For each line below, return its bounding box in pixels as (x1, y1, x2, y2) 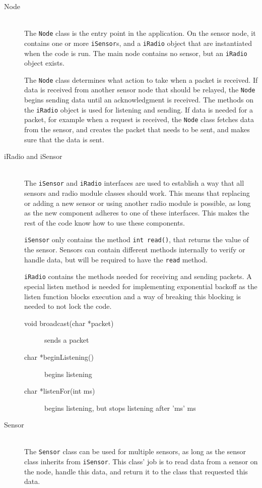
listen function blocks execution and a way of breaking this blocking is (24, 291, 241, 301)
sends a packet (44, 335, 89, 345)
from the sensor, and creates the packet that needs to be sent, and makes (24, 124, 250, 134)
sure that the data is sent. (24, 134, 104, 144)
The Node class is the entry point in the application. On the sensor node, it (24, 28, 256, 38)
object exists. (24, 58, 64, 68)
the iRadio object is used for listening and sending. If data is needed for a (24, 104, 253, 115)
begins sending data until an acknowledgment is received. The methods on (24, 94, 253, 105)
